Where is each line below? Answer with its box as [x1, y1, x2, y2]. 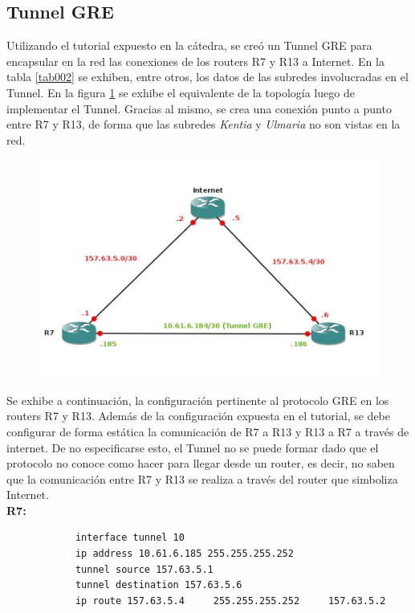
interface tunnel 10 [75, 532, 185, 544]
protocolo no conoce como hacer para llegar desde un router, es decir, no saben [6, 455, 395, 472]
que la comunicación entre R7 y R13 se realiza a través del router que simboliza [6, 470, 398, 487]
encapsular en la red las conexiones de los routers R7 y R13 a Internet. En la [6, 52, 384, 69]
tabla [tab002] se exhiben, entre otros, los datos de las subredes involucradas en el [6, 68, 409, 85]
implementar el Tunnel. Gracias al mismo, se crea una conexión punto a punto [6, 100, 392, 116]
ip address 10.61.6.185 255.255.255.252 [75, 548, 294, 560]
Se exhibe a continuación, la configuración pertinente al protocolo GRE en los [6, 391, 389, 408]
